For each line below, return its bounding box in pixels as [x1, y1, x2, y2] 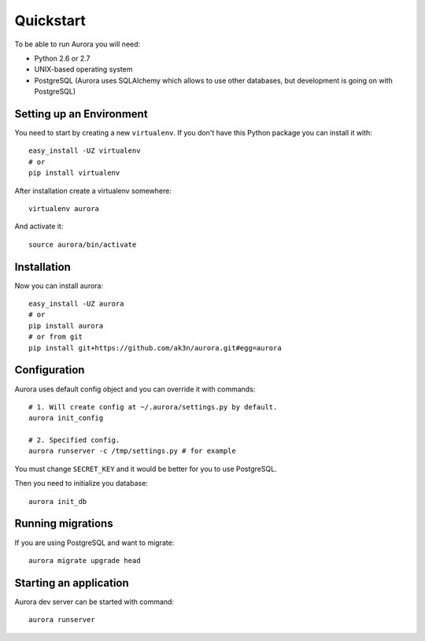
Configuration [14, 363, 85, 377]
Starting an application [14, 576, 129, 590]
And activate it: [14, 221, 64, 232]
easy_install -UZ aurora [28, 299, 124, 309]
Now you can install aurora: [14, 280, 104, 291]
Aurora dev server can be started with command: [14, 597, 175, 606]
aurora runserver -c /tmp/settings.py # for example [28, 446, 236, 456]
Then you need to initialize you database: [14, 479, 149, 488]
